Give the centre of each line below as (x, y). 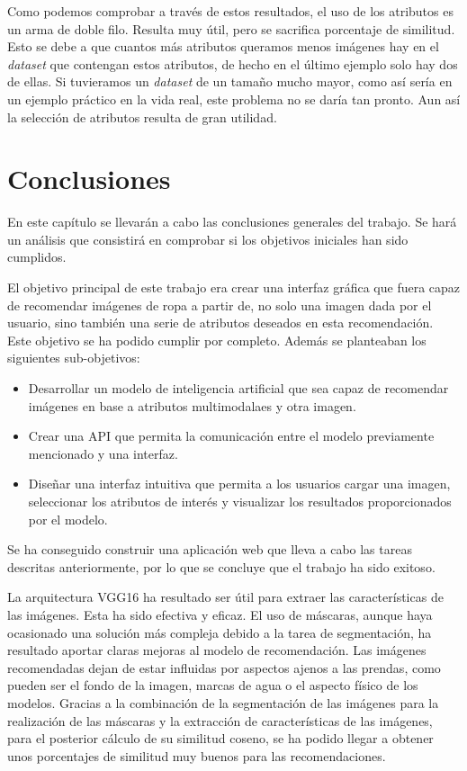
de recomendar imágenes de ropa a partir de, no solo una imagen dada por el (220, 305)
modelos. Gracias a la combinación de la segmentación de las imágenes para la (223, 702)
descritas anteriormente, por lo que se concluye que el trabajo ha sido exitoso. (221, 566)
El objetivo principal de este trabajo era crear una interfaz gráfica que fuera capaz (234, 287)
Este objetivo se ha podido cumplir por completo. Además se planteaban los (217, 340)
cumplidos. (37, 257)
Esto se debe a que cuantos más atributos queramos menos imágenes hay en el (223, 46)
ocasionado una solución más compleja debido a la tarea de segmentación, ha (220, 632)
